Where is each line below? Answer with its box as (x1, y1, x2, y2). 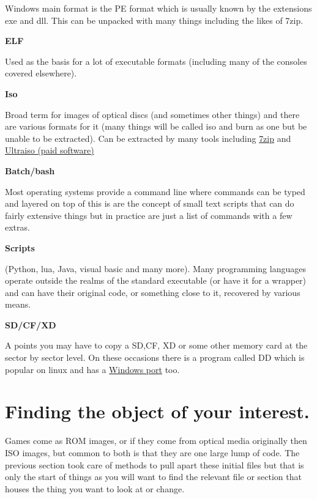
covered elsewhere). (5, 67, 77, 79)
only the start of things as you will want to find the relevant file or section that (5, 470, 302, 483)
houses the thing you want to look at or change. (5, 482, 185, 495)
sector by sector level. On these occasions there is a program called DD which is (5, 351, 305, 364)
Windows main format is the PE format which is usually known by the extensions (5, 2, 312, 14)
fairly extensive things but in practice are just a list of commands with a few (5, 209, 293, 221)
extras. (5, 221, 30, 234)
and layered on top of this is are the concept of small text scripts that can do (5, 197, 294, 210)
